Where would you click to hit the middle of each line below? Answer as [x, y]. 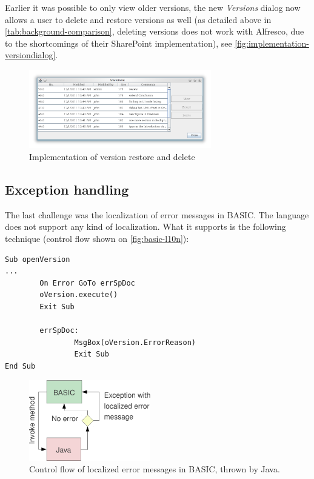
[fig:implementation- [272, 43]
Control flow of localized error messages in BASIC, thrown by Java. [155, 469]
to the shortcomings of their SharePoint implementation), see [119, 43]
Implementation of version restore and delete [112, 156]
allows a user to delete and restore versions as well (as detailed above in [138, 19]
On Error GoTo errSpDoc [87, 283]
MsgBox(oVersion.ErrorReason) [135, 342]
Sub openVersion [38, 259]
